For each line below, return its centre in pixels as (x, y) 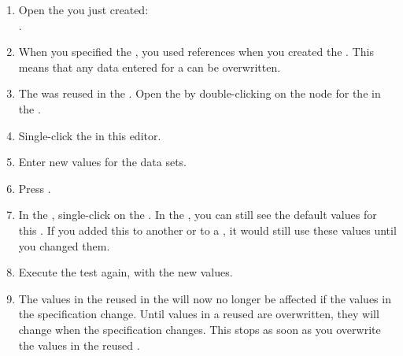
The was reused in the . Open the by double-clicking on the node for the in (200, 93)
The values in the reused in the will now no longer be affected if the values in (205, 298)
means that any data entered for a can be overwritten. (150, 67)
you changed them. (64, 245)
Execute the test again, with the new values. (126, 272)
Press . (35, 188)
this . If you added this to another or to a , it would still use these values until (207, 230)
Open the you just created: (83, 9)
